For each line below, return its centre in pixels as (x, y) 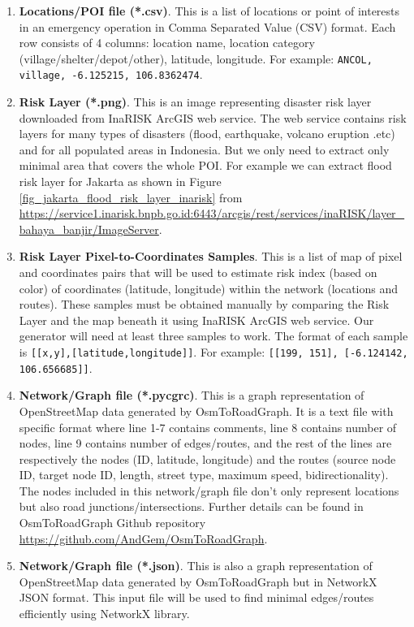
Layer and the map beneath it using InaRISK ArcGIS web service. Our (196, 320)
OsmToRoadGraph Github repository (112, 523)
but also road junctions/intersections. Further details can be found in (191, 506)
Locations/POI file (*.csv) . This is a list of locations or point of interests (209, 11)
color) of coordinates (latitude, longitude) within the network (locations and (209, 288)
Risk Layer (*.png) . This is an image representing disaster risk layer (195, 102)
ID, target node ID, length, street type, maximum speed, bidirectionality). (204, 475)
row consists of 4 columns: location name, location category (167, 43)
